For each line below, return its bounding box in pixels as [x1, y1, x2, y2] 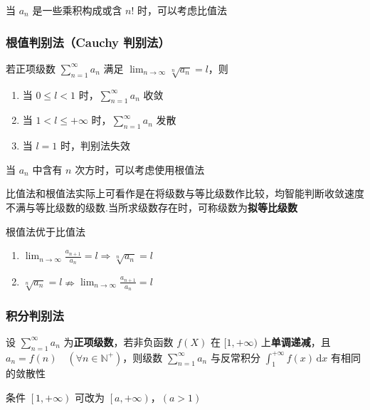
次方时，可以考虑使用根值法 [75, 162, 205, 177]
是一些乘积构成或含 [32, 3, 122, 17]
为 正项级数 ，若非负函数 [63, 334, 174, 349]
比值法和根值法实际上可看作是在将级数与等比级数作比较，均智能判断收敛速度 [6, 186, 364, 201]
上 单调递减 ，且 [260, 334, 331, 349]
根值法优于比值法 [6, 224, 85, 238]
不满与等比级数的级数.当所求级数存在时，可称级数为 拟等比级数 [6, 199, 297, 214]
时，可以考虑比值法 [137, 3, 228, 17]
